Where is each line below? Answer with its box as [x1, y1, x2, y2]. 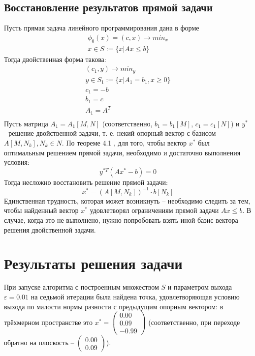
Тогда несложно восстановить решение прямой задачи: [4, 177, 168, 187]
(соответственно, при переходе [148, 317, 240, 327]
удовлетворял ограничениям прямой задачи [90, 205, 219, 215]
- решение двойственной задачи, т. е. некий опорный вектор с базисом [4, 128, 216, 138]
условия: [4, 157, 30, 167]
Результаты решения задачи [4, 253, 183, 273]
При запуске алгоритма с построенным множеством [4, 282, 159, 292]
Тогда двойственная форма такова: [4, 54, 106, 64]
